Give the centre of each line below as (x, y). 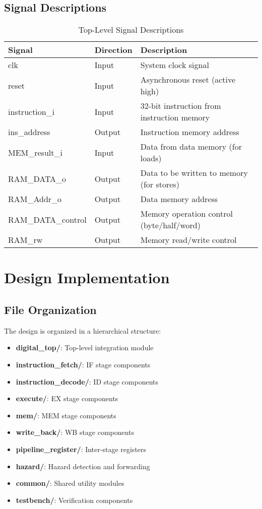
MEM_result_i (35, 152)
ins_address (29, 132)
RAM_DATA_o (37, 178)
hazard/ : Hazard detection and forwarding (83, 466)
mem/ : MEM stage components (66, 415)
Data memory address (179, 199)
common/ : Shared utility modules (70, 483)
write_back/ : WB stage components (75, 432)
